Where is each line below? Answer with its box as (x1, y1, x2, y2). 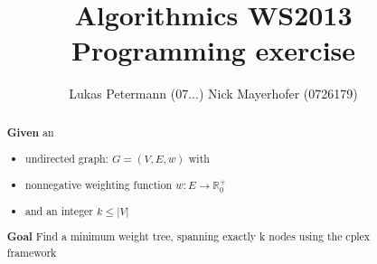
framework (6, 244, 57, 259)
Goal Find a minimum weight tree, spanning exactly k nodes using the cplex (6, 229, 371, 245)
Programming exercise (71, 32, 356, 69)
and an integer (25, 203, 94, 218)
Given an (6, 124, 54, 140)
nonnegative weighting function (25, 176, 173, 192)
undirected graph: (25, 151, 108, 166)
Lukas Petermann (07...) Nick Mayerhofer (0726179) (69, 84, 358, 103)
